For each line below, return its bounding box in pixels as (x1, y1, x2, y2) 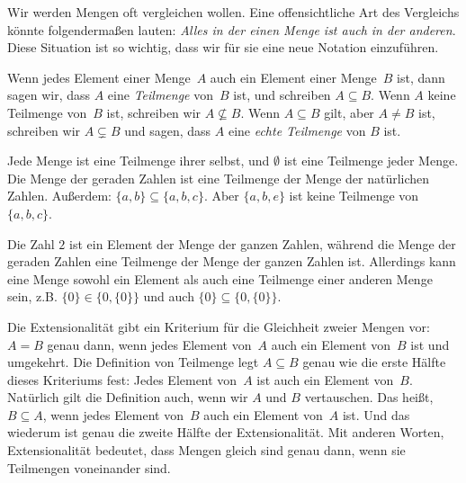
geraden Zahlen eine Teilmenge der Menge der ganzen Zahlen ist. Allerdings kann (7, 252, 456, 271)
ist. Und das (342, 405, 410, 424)
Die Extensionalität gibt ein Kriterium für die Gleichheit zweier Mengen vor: (7, 317, 430, 335)
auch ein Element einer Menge (210, 67, 377, 86)
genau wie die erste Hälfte (302, 353, 446, 371)
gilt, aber (324, 103, 374, 121)
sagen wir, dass (7, 85, 91, 104)
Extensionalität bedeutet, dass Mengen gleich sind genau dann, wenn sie (7, 441, 406, 460)
